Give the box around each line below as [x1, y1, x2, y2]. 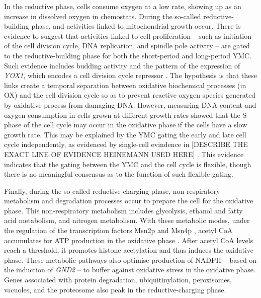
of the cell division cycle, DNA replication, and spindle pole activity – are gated [4, 40, 250, 51]
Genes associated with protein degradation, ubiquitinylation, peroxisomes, [4, 274, 232, 285]
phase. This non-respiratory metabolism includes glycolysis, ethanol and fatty [4, 205, 243, 215]
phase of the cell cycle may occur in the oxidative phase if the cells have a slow [4, 119, 247, 130]
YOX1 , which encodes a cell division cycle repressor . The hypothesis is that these [4, 70, 257, 81]
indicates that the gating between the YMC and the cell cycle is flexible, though [4, 159, 251, 169]
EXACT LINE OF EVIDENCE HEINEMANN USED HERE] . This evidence [4, 148, 244, 159]
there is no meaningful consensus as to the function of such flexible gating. [4, 169, 233, 179]
